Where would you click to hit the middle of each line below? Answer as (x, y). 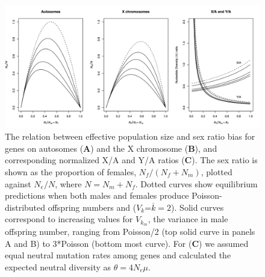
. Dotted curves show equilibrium (196, 183)
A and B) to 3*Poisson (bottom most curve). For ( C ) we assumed (127, 243)
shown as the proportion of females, (71, 171)
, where (68, 183)
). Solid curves (198, 207)
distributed (25, 207)
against (18, 183)
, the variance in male (188, 219)
